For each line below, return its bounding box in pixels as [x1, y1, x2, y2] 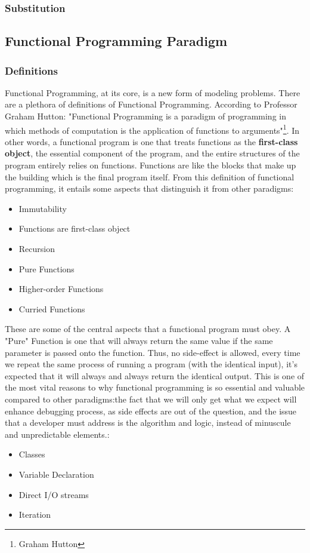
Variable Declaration [18, 468, 94, 480]
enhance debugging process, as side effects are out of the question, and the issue [5, 404, 297, 417]
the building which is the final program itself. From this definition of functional [5, 170, 294, 183]
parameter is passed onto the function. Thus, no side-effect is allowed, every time [5, 346, 300, 358]
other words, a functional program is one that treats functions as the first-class [5, 135, 298, 148]
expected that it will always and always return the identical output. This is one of [5, 369, 305, 382]
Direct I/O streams [18, 488, 89, 500]
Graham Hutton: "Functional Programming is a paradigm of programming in [5, 110, 286, 122]
